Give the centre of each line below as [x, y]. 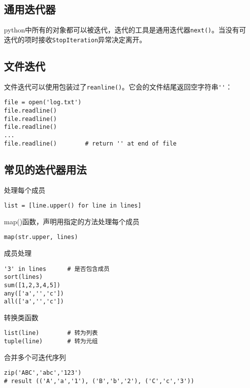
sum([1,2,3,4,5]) [32, 285]
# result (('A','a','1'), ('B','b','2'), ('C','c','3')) [99, 381]
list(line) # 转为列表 [51, 333]
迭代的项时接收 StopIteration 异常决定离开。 [75, 39]
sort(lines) [23, 277]
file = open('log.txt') [43, 103]
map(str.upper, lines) [41, 237]
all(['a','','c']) [34, 302]
